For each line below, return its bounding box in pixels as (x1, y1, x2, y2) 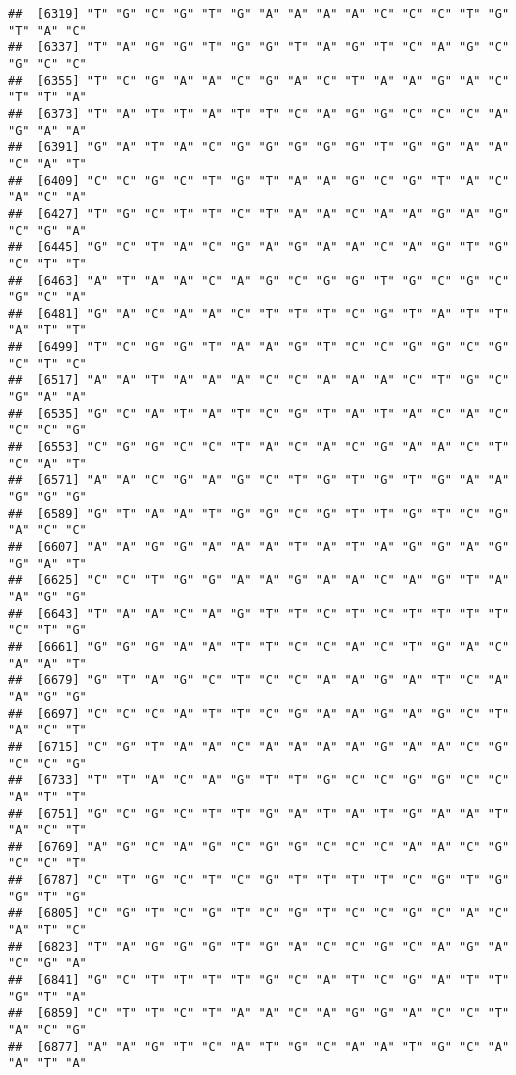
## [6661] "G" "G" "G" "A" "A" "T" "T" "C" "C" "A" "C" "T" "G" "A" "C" (8, 639, 510, 654)
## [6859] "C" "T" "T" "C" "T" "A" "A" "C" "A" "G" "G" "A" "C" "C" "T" (8, 1006, 510, 1021)
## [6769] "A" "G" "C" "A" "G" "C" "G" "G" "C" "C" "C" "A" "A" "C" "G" (8, 839, 510, 854)
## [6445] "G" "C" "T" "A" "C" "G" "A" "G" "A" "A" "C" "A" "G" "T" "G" (8, 240, 510, 255)
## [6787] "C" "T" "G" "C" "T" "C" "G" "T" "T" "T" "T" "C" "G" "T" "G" (8, 873, 510, 888)
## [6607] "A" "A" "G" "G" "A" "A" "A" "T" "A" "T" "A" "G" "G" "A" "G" (8, 540, 510, 554)
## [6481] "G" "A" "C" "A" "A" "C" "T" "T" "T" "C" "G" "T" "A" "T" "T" (8, 306, 510, 321)
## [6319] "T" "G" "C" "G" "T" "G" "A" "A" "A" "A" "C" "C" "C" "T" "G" (8, 7, 510, 21)
